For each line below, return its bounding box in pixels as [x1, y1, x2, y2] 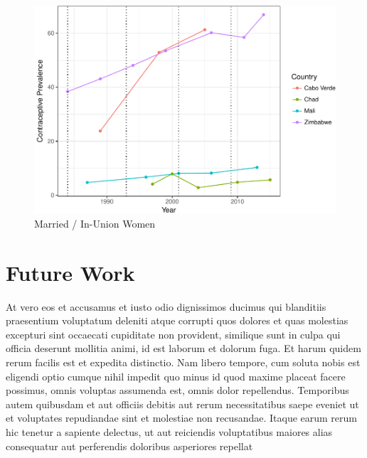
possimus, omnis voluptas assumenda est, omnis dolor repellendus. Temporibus [6, 383, 349, 398]
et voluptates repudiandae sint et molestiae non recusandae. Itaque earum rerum [6, 410, 357, 425]
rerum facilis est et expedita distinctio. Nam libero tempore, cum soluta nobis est [6, 355, 361, 370]
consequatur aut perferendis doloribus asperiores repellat [6, 438, 253, 453]
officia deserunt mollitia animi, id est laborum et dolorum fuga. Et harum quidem [6, 341, 361, 356]
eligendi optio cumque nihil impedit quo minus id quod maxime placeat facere [6, 368, 346, 383]
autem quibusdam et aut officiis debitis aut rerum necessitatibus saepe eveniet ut [6, 396, 359, 411]
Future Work [6, 257, 135, 287]
